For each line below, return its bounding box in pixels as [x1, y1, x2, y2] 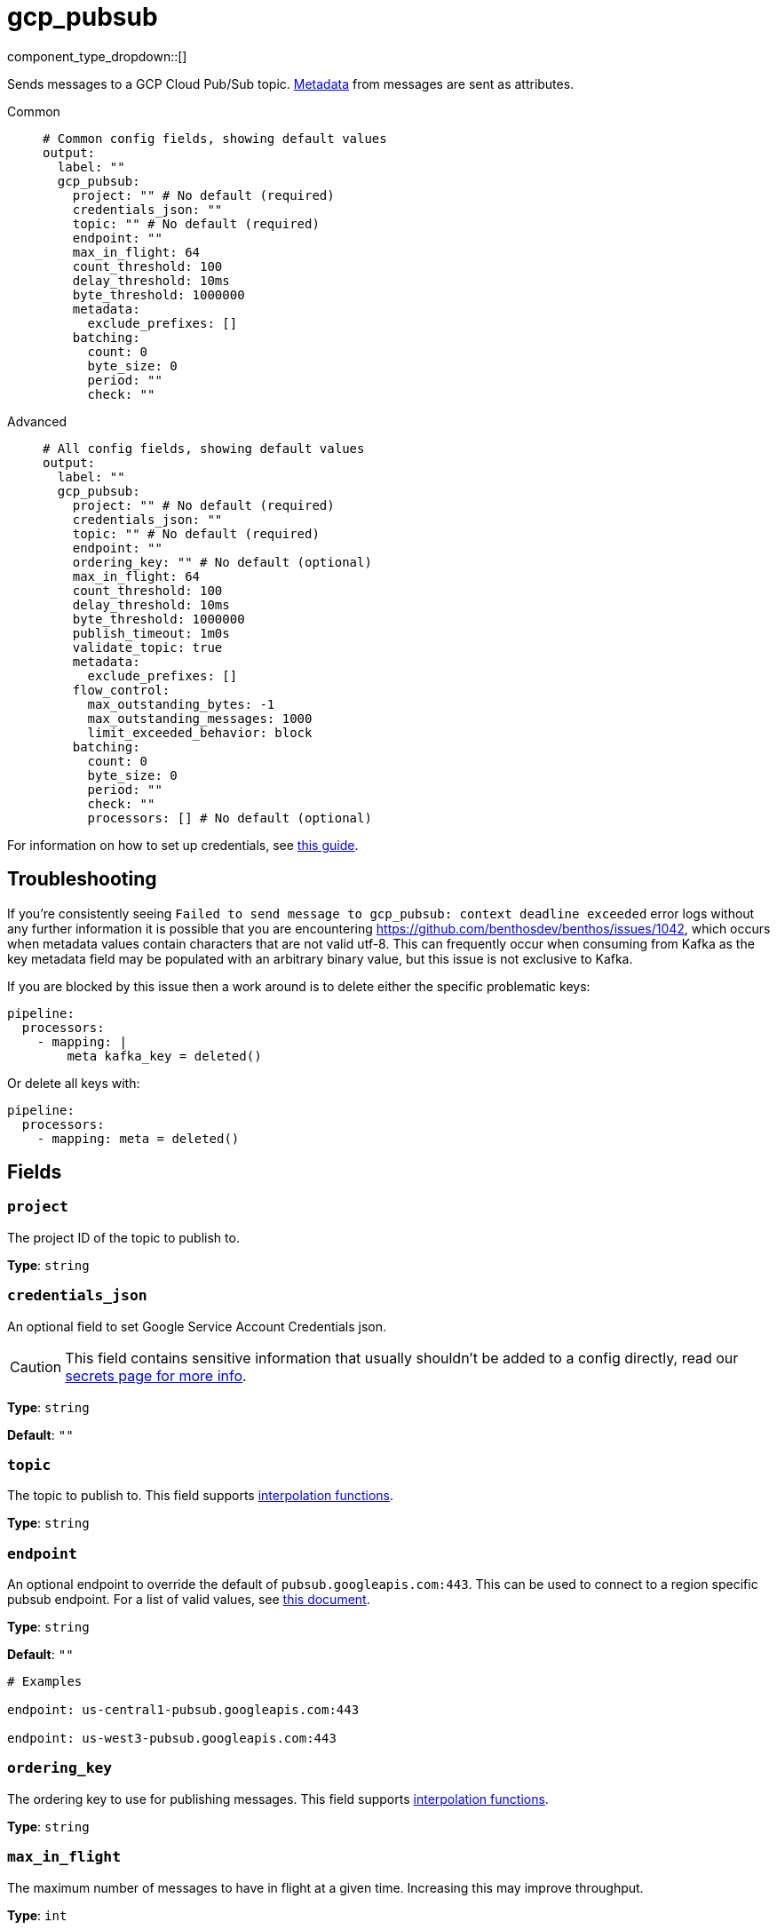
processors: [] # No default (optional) [87, 810, 372, 825]
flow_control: [72, 682, 170, 697]
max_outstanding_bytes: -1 [87, 696, 275, 711]
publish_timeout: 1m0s [72, 625, 230, 640]
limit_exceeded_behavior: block [87, 725, 313, 740]
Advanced [7, 413, 67, 429]
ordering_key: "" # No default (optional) [72, 554, 372, 569]
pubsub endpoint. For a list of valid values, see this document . [7, 1592, 370, 1608]
